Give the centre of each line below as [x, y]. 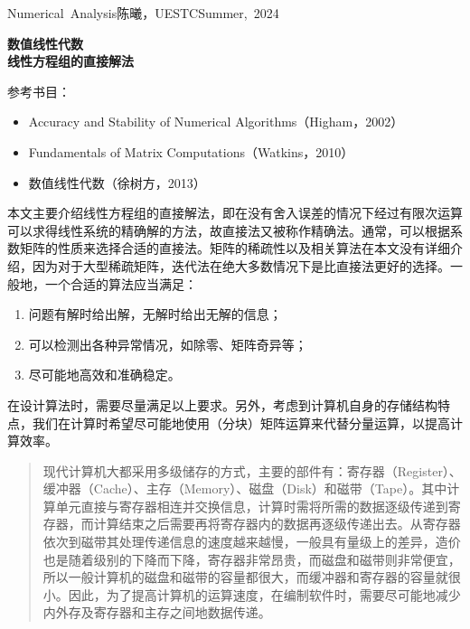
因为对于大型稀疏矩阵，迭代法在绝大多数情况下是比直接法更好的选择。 [241, 265]
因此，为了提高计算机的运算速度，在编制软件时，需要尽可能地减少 [264, 594]
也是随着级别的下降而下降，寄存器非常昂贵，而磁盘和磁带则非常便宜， [252, 559]
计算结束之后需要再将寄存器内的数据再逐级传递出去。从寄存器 [277, 524]
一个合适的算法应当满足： [121, 283]
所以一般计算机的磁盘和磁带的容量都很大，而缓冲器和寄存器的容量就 [245, 577]
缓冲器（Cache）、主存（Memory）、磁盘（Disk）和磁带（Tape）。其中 [245, 488]
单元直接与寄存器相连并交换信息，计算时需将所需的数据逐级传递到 [252, 506]
